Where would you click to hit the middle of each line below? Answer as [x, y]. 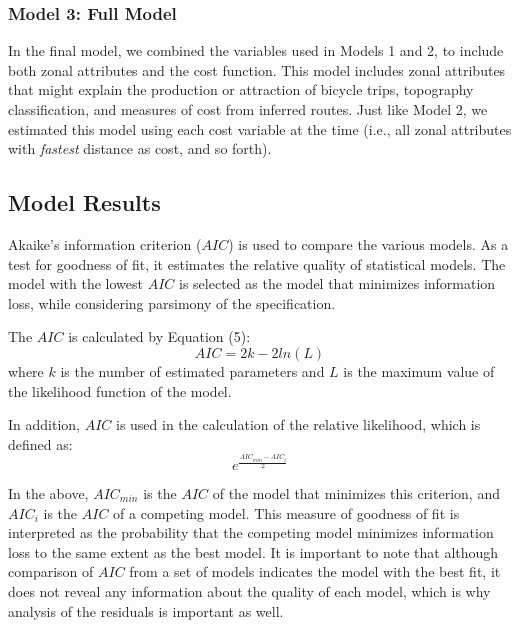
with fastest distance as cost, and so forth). [140, 148]
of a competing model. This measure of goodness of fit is [286, 512]
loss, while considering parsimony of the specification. [172, 302]
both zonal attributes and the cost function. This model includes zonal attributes [257, 69]
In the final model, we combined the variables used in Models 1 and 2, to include [256, 50]
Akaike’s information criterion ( [105, 243]
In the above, [48, 493]
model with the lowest [76, 283]
